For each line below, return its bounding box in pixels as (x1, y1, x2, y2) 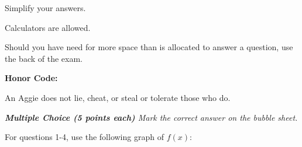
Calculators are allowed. (5, 21, 91, 33)
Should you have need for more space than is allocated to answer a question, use (5, 41, 293, 53)
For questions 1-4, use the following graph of (5, 131, 164, 143)
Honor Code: (5, 72, 58, 84)
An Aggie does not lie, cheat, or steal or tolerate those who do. (5, 91, 231, 103)
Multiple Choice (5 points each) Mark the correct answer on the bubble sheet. (5, 111, 298, 123)
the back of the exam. (5, 52, 83, 64)
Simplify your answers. (5, 2, 86, 13)
